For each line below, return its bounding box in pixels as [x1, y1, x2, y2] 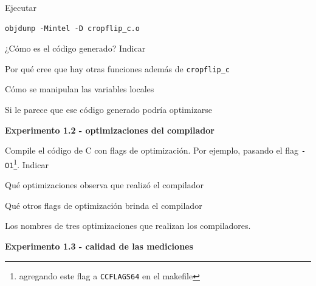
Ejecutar [5, 1, 36, 13]
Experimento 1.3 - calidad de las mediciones [5, 239, 193, 252]
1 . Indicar [13, 156, 49, 171]
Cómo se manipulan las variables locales [5, 83, 154, 95]
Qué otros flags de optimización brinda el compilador [5, 199, 202, 211]
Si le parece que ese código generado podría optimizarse [5, 103, 212, 116]
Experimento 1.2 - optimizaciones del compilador [5, 123, 215, 136]
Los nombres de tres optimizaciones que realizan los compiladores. [5, 219, 251, 232]
